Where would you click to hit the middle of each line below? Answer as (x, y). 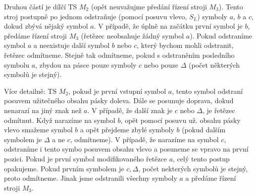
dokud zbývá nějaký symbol (46, 26)
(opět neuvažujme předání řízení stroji (149, 6)
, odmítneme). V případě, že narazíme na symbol (144, 139)
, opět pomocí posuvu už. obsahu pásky (180, 120)
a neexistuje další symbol (72, 45)
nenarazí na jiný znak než (43, 110)
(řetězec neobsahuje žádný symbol (132, 35)
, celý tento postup (201, 158)
